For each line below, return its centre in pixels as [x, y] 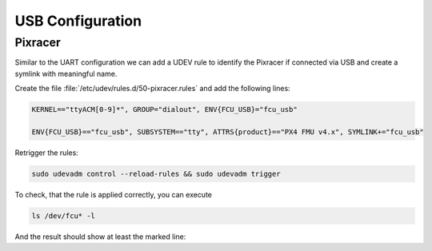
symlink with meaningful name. [66, 74]
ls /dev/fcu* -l [64, 215]
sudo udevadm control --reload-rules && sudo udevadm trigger [156, 173]
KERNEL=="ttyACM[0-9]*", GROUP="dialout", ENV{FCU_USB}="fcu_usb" [164, 110]
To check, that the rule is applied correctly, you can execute [113, 194]
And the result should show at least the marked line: [100, 237]
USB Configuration [78, 21]
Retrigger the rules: [47, 153]
